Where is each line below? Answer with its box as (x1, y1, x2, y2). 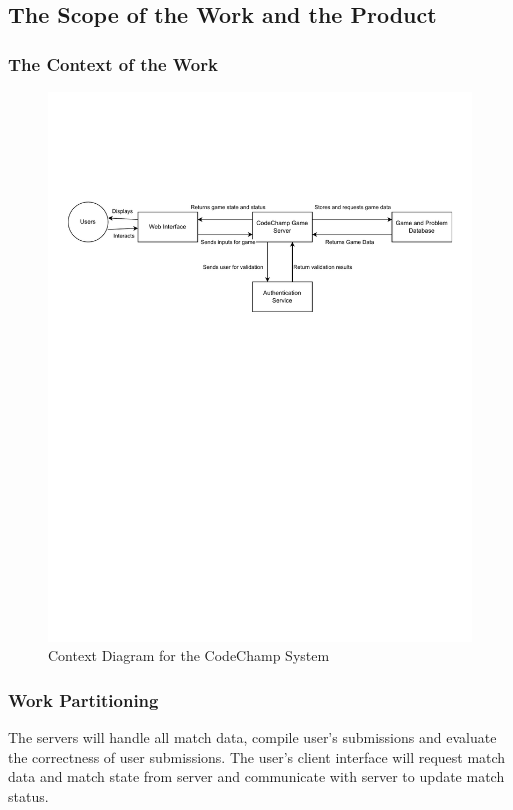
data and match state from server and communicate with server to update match (8, 766, 505, 787)
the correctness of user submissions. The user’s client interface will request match (8, 746, 506, 767)
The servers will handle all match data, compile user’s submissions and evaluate (8, 726, 497, 747)
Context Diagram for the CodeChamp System (48, 645, 330, 666)
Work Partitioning (8, 687, 159, 712)
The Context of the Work (8, 51, 218, 76)
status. (8, 785, 49, 806)
